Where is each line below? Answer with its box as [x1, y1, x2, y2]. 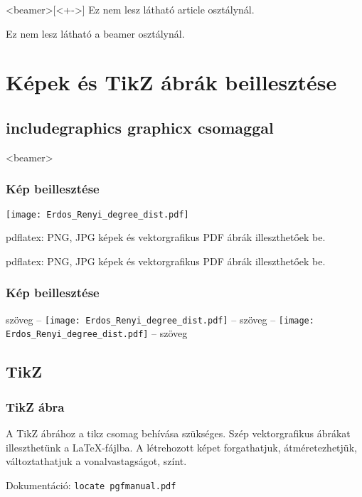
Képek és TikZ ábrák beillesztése [6, 68, 337, 97]
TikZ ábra [6, 397, 65, 415]
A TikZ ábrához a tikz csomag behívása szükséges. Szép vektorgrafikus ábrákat [6, 425, 351, 440]
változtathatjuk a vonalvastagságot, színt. [6, 454, 187, 469]
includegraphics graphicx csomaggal [6, 116, 274, 138]
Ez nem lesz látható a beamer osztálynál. [6, 26, 185, 41]
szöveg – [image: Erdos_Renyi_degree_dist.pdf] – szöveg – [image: [6, 311, 314, 326]
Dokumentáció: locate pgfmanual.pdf [6, 477, 176, 492]
